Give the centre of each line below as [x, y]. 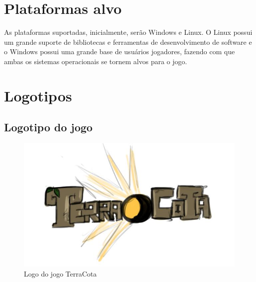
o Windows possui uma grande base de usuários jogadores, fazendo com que [120, 51]
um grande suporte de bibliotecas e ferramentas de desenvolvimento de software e [128, 42]
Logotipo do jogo [48, 127]
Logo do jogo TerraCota [60, 273]
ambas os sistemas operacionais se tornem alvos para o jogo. [96, 61]
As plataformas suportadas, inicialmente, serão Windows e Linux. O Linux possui [128, 32]
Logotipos [38, 95]
